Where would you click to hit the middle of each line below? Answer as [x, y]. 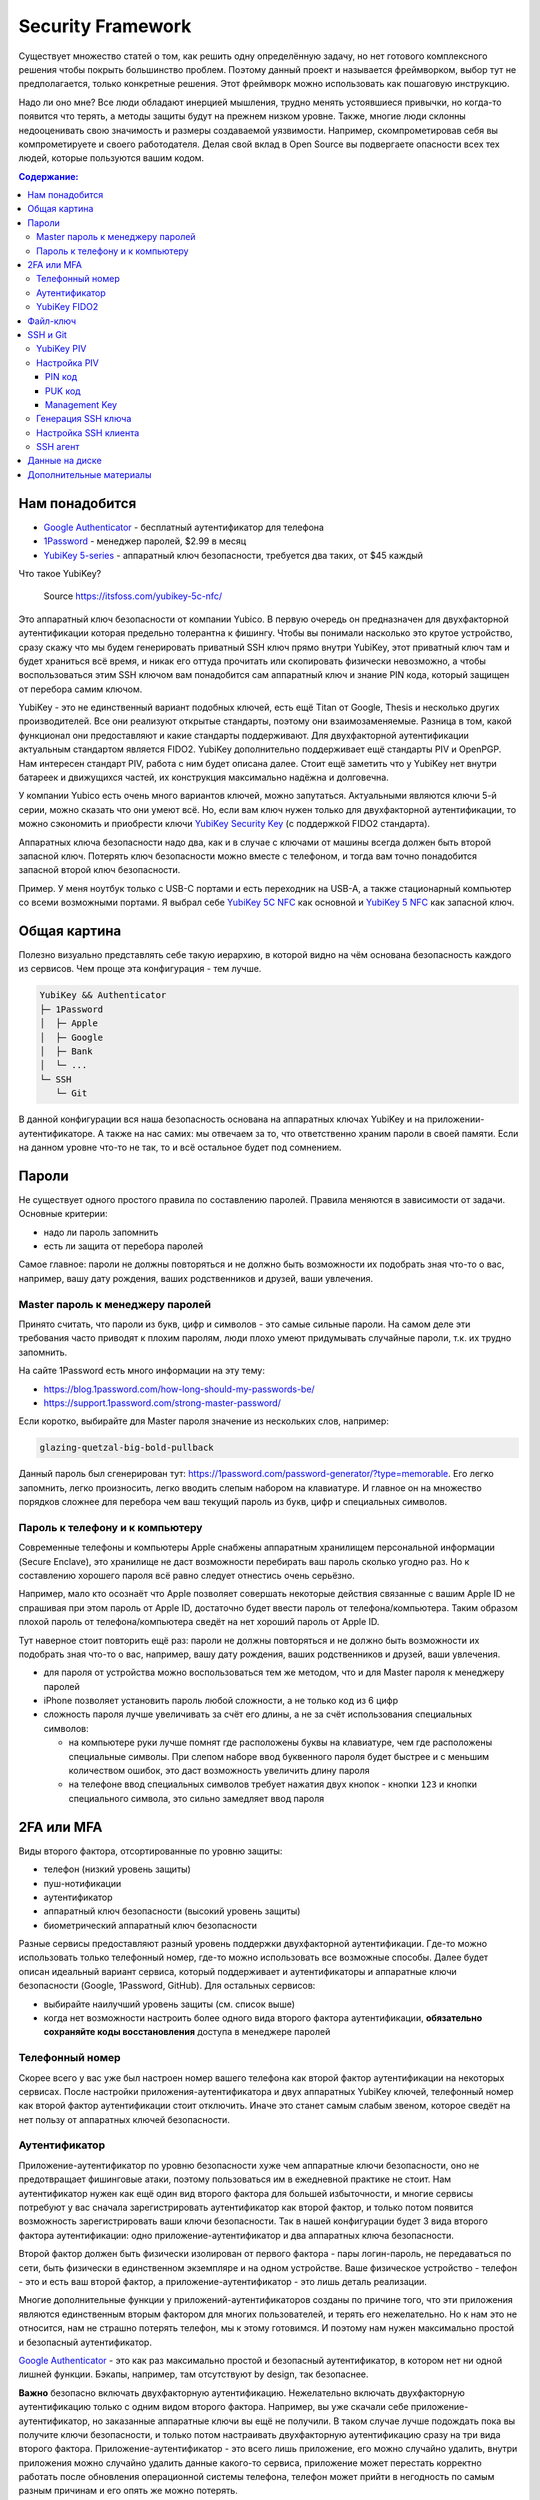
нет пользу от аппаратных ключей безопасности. [124, 2119]
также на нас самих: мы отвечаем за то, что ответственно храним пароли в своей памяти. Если [312, 1133]
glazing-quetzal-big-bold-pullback [126, 1448]
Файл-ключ [52, 321]
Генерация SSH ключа [84, 419]
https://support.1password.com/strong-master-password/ [162, 1402]
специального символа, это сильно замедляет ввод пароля [196, 1798]
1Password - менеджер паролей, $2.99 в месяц [145, 541]
